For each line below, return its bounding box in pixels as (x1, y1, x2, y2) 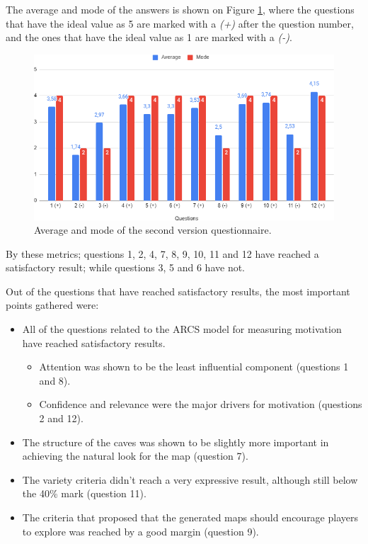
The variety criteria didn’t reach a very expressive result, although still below (22, 472, 358, 487)
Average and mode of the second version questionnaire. (34, 222, 272, 237)
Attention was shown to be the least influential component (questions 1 (39, 359, 349, 374)
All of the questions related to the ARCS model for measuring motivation (22, 322, 342, 336)
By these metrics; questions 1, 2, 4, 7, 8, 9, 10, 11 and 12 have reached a (6, 246, 319, 261)
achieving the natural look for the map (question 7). (22, 448, 248, 463)
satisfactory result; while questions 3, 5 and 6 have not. (6, 260, 246, 275)
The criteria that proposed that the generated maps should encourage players (22, 510, 359, 524)
